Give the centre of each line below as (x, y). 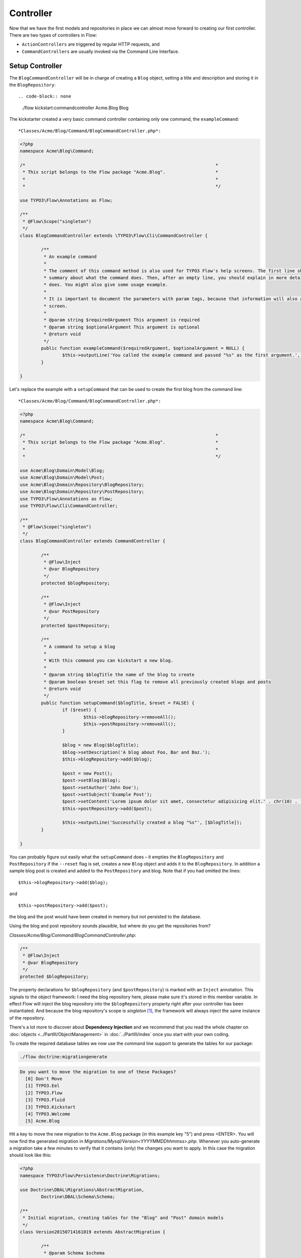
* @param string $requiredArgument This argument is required (122, 320)
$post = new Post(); (87, 773)
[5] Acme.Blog (43, 1121)
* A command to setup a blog (79, 646)
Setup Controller (36, 66)
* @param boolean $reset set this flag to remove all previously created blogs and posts (157, 682)
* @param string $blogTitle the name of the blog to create (119, 675)
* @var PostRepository (71, 611)
